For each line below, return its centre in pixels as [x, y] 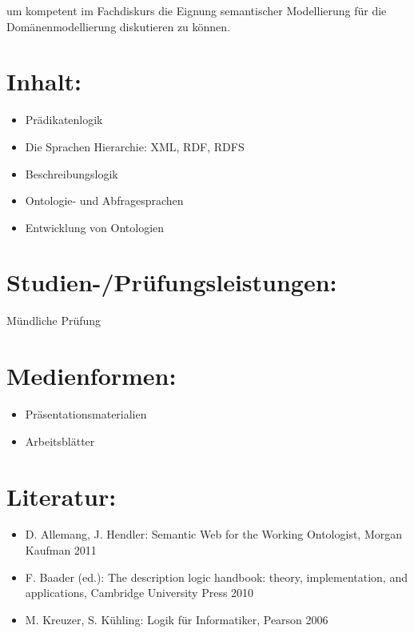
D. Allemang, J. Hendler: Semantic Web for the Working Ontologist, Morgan [214, 534]
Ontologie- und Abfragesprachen [104, 200]
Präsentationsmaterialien [86, 414]
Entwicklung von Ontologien [95, 227]
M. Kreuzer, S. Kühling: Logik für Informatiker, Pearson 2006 [177, 619]
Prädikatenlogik [64, 120]
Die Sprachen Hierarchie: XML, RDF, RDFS [135, 146]
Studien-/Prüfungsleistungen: [172, 282]
